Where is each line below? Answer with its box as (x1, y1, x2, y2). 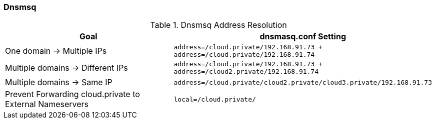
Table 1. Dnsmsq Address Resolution (150, 20, 287, 30)
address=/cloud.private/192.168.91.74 (173, 51, 315, 59)
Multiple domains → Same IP (5, 77, 112, 88)
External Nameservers (5, 99, 89, 110)
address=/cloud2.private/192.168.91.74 (173, 68, 319, 76)
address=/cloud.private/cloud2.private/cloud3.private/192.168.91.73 (173, 78, 432, 86)
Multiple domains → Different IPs (5, 63, 128, 73)
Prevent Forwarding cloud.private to (5, 89, 140, 100)
